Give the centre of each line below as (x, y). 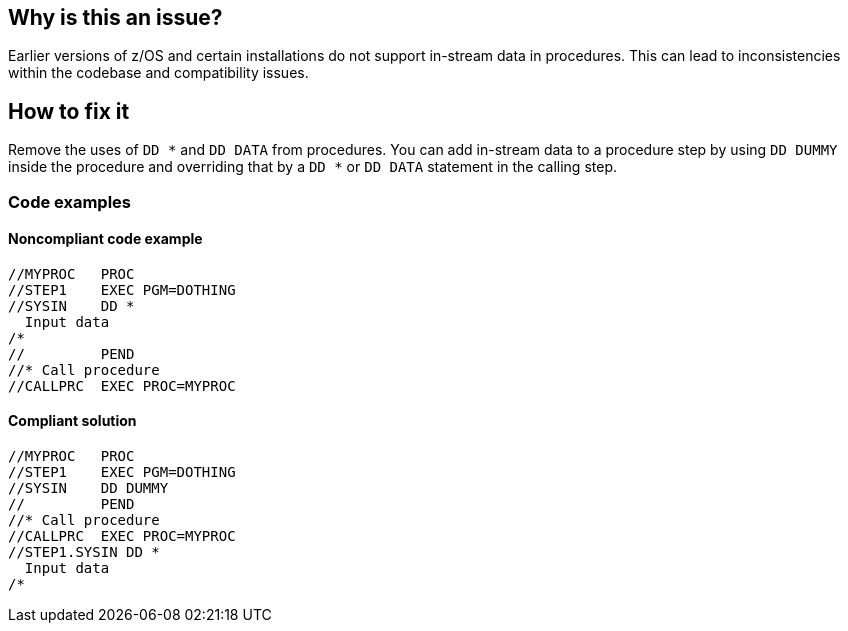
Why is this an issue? (115, 17)
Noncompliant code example (105, 239)
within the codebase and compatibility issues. (158, 73)
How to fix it (69, 111)
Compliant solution (72, 421)
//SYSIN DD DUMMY (88, 488)
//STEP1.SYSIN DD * (84, 552)
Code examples (70, 201)
